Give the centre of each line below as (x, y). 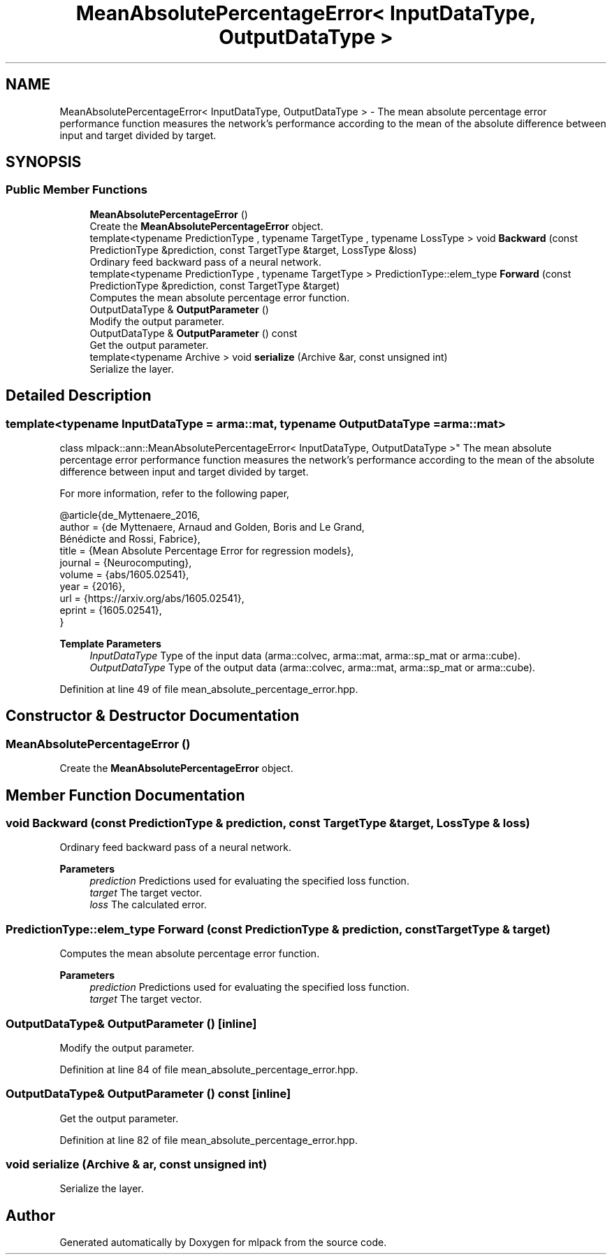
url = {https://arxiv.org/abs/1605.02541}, (152, 599)
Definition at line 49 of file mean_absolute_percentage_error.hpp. (209, 689)
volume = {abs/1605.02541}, (124, 575)
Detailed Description (79, 396)
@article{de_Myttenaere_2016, (130, 515)
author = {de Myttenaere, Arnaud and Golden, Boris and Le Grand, (212, 527)
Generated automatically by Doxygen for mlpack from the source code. (223, 1243)
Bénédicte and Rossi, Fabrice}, (130, 539)
